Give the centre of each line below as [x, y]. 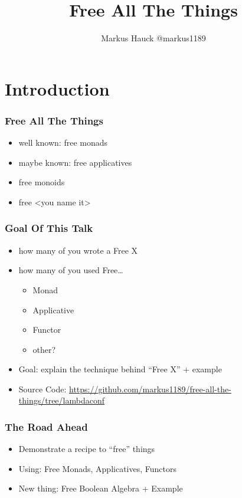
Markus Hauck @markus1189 [153, 38]
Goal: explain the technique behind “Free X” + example [120, 369]
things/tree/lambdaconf [61, 400]
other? [44, 349]
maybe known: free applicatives [75, 162]
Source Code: [42, 389]
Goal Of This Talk [49, 228]
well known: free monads [63, 142]
